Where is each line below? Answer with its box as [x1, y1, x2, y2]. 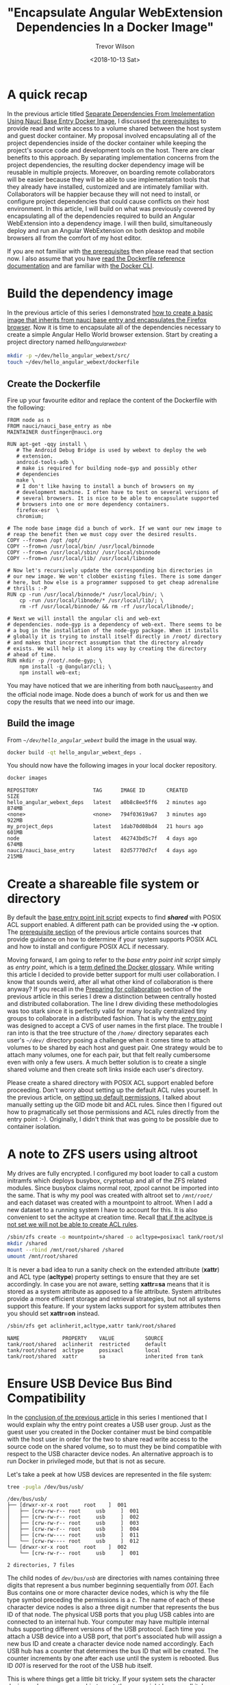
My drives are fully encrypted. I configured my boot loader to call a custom [7, 1170, 218, 1178]
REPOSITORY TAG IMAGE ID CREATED [7, 787, 188, 794]
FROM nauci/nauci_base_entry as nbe [7, 423, 112, 429]
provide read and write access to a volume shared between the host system [7, 124, 221, 132]
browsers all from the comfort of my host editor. [7, 234, 142, 242]
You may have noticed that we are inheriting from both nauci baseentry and [7, 681, 214, 691]
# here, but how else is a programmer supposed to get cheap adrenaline [7, 579, 219, 585]
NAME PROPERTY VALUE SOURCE [7, 1335, 164, 1341]
